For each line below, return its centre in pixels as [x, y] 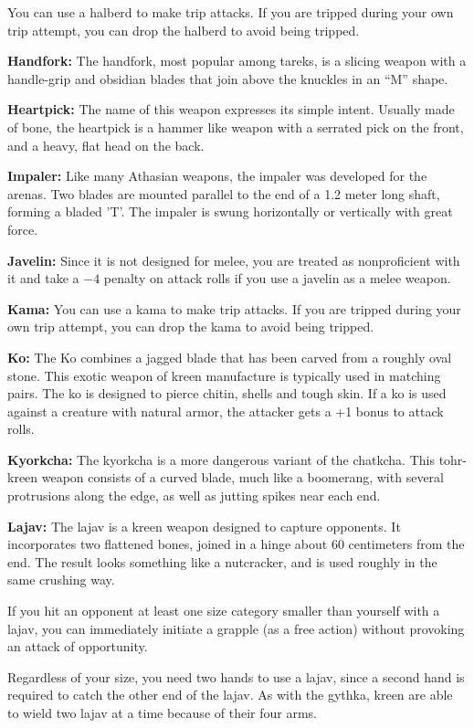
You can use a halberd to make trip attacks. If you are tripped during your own [231, 12]
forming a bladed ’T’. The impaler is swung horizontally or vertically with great [230, 211]
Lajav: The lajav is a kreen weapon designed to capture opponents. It [204, 526]
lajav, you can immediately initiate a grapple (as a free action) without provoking [236, 628]
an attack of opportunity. [78, 646]
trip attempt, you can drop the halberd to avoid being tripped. [184, 30]
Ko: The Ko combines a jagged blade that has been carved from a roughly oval [230, 357]
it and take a [43, 278]
